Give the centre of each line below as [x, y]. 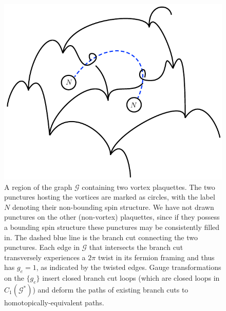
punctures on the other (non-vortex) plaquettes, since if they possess [112, 217]
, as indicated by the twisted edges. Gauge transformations [129, 267]
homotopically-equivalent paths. [54, 302]
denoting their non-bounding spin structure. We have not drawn [113, 207]
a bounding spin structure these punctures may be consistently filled [112, 227]
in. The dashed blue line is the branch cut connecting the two [101, 237]
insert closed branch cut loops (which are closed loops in [131, 278]
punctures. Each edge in [42, 247]
